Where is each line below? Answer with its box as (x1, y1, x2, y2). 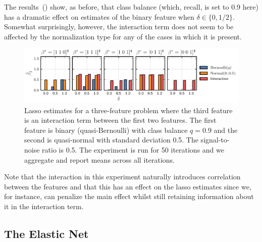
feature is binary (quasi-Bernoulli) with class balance (24, 124, 188, 135)
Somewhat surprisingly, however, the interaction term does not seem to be (4, 21, 234, 32)
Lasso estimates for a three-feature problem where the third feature (24, 105, 233, 115)
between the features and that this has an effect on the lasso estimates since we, (4, 181, 251, 191)
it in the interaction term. (4, 201, 84, 211)
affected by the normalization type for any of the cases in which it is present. (4, 31, 242, 41)
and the (214, 124, 238, 135)
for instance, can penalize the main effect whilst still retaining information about (4, 191, 254, 202)
